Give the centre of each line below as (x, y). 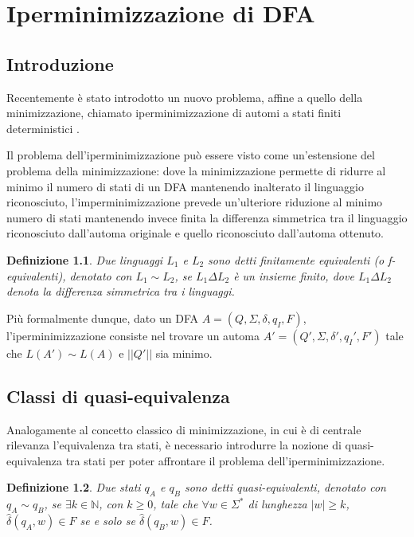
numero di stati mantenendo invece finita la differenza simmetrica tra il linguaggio (207, 217)
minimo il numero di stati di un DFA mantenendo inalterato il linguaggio (185, 186)
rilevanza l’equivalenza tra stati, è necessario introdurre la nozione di (174, 445)
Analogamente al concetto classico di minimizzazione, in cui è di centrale (184, 429)
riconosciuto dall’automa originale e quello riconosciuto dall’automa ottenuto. (195, 233)
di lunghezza (277, 504)
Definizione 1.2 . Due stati (74, 487)
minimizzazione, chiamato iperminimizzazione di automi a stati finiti (174, 113)
